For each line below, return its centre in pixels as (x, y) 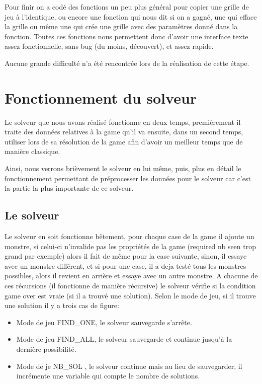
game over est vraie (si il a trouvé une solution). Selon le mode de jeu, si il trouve (130, 295)
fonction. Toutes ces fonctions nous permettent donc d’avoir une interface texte (126, 36)
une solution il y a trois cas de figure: (62, 305)
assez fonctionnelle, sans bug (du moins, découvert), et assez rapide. (109, 46)
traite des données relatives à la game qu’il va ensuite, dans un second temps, (124, 132)
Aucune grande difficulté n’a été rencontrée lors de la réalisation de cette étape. (127, 63)
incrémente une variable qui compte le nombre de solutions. (108, 376)
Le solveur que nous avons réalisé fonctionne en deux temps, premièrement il (123, 122)
